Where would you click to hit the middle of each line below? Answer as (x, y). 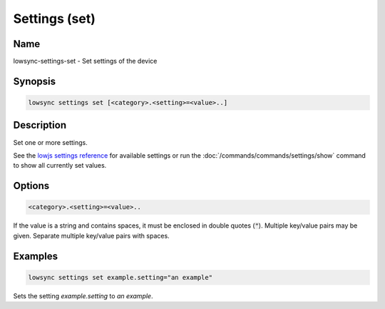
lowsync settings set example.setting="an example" (120, 277)
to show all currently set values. (60, 166)
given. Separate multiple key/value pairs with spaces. (92, 235)
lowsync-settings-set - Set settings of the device (85, 61)
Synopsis (35, 81)
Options (31, 186)
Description (40, 125)
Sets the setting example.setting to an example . (83, 295)
